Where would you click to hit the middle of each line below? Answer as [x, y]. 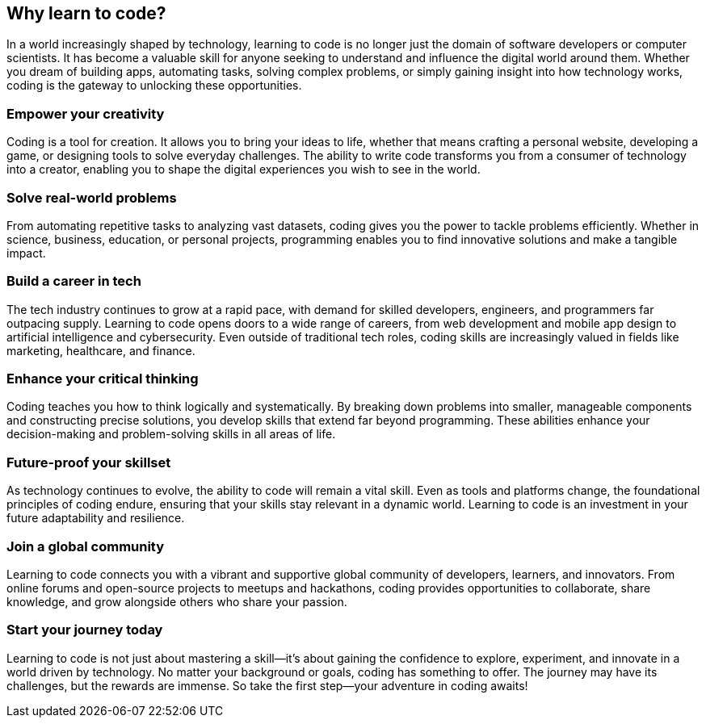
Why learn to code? [86, 13]
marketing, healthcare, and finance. [101, 350]
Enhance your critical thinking [103, 379]
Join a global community [86, 546]
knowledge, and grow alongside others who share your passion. [177, 601]
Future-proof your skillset [89, 462]
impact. [26, 253]
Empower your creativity [86, 113]
